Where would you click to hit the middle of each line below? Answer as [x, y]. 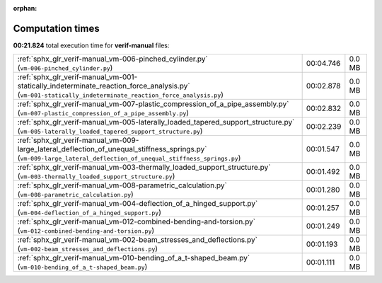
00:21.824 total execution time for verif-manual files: [91, 45]
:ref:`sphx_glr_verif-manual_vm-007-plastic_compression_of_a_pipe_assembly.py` [153, 104]
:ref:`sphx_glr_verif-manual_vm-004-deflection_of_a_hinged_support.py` [138, 204]
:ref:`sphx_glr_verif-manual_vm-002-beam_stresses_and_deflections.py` [138, 240]
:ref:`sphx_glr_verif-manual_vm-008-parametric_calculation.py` [122, 185]
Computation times [56, 28]
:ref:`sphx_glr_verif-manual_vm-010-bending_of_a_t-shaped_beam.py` [134, 258]
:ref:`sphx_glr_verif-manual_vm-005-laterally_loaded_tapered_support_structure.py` [156, 122]
